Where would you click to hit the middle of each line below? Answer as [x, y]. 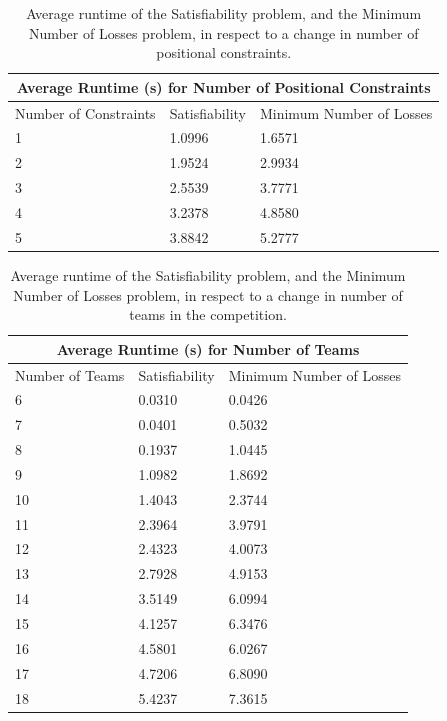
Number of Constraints [85, 112]
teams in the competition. [208, 314]
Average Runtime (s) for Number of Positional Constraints [223, 86]
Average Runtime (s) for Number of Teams [208, 348]
